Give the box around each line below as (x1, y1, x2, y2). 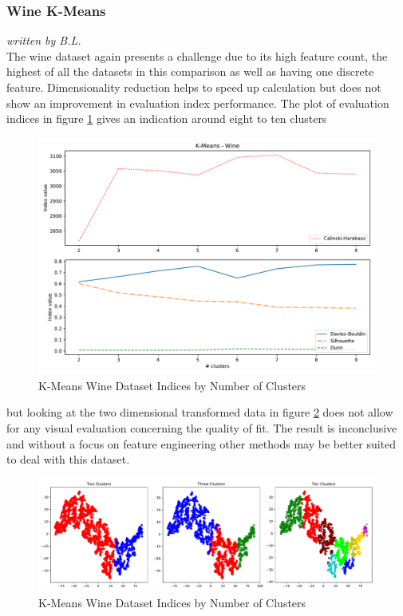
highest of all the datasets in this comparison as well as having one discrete (6, 63, 374, 80)
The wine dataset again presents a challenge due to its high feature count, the (6, 47, 388, 64)
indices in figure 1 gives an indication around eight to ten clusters (6, 110, 327, 127)
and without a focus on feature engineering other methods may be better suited (6, 435, 397, 452)
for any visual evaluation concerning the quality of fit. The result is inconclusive (6, 420, 397, 436)
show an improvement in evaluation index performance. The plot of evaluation (6, 94, 389, 111)
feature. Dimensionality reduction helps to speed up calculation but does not (6, 79, 381, 95)
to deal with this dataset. (6, 451, 130, 468)
